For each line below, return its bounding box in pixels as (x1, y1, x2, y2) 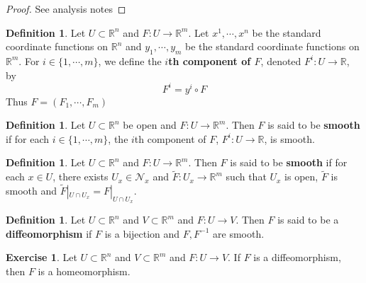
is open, (284, 169, 318, 184)
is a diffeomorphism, (253, 250, 341, 265)
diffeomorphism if (6, 226, 92, 241)
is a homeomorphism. (38, 264, 131, 279)
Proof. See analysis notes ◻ (6, 1, 126, 16)
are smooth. (213, 226, 265, 241)
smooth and (6, 183, 57, 198)
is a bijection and (104, 226, 180, 241)
